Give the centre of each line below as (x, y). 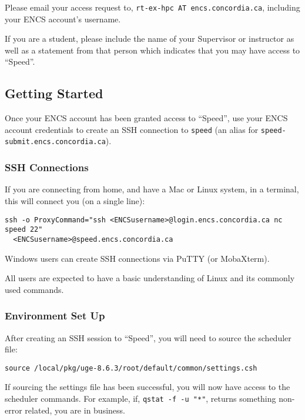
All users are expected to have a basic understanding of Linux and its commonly (150, 278)
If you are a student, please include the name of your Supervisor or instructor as (150, 39)
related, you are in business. (75, 410)
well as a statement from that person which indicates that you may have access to (152, 50)
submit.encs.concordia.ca (55, 142)
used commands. (34, 289)
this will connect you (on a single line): (75, 200)
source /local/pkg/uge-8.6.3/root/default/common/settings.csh (131, 368)
